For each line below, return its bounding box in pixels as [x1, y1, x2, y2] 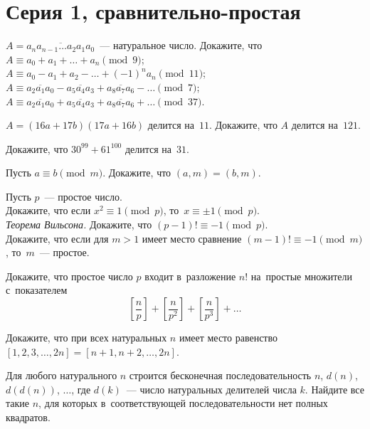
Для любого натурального [6, 368, 117, 383]
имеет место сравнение [142, 231, 242, 245]
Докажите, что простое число [6, 268, 133, 283]
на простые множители [250, 268, 352, 283]
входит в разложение [144, 268, 236, 283]
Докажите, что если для [6, 231, 109, 245]
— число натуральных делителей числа [126, 381, 297, 396]
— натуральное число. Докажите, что [100, 38, 263, 53]
